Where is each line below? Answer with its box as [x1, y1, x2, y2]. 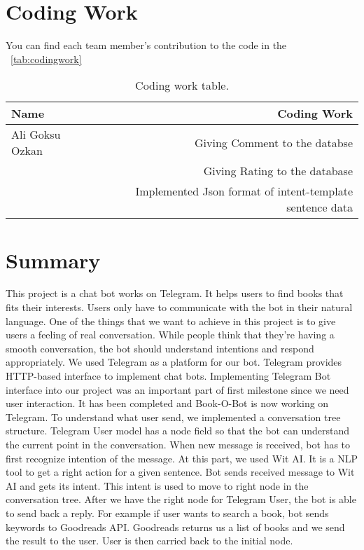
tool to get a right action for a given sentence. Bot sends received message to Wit [6, 465, 355, 479]
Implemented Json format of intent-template [135, 183, 353, 200]
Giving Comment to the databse [195, 134, 353, 151]
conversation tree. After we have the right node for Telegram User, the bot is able [6, 492, 356, 507]
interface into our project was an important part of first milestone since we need [6, 382, 349, 397]
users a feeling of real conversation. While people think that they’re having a [6, 327, 335, 342]
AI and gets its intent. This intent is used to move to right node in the [6, 478, 309, 493]
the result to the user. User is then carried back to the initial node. [6, 533, 293, 548]
